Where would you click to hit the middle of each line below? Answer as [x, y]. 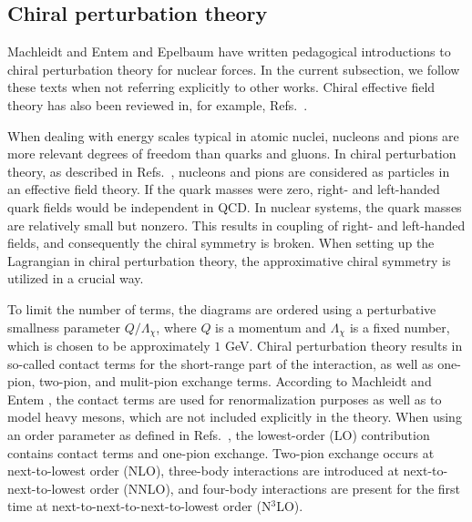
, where [176, 327]
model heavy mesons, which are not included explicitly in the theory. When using [235, 417]
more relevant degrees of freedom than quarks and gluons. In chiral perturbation [232, 154]
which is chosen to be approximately [109, 345]
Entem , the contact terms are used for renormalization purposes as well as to [225, 399]
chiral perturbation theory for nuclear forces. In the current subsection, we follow [234, 69]
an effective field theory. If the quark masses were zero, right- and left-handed [224, 189]
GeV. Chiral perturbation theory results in [344, 345]
